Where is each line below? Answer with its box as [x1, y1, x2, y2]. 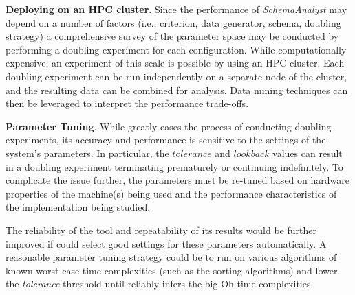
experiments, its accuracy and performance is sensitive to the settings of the [6, 132, 326, 147]
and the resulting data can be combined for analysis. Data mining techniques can [6, 82, 348, 97]
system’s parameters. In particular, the [6, 145, 169, 160]
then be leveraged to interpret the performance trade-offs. [6, 96, 249, 110]
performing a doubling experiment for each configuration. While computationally [6, 42, 347, 56]
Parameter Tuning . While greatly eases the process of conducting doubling [6, 119, 332, 133]
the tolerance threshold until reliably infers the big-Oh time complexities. [6, 276, 314, 291]
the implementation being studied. [6, 200, 151, 214]
